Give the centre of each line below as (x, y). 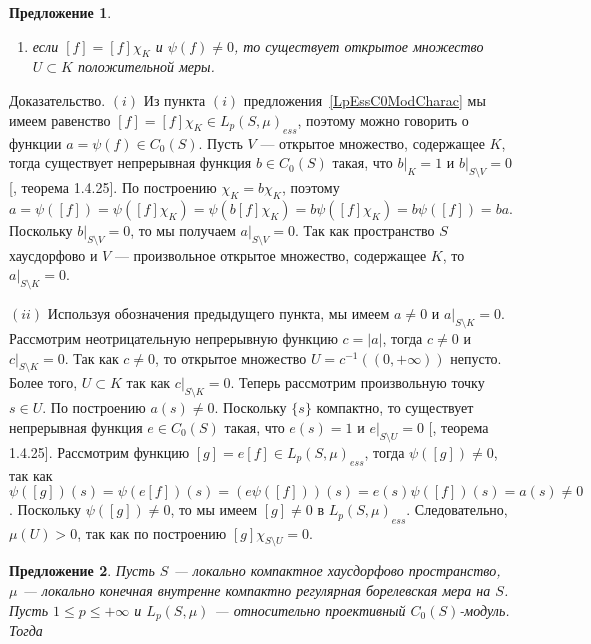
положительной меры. (146, 66)
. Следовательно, (457, 509)
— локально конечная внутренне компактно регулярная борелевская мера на (256, 590)
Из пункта (174, 99)
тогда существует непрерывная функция (130, 162)
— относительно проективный (310, 609)
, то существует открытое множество (358, 45)
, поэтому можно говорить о (383, 119)
